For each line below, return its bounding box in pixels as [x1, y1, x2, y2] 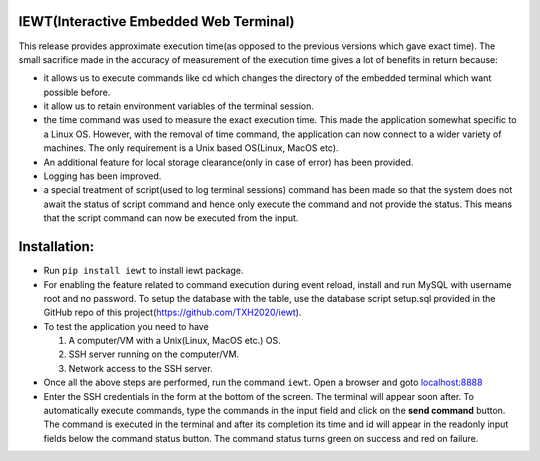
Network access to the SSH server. [68, 362, 214, 374]
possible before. [43, 86, 111, 98]
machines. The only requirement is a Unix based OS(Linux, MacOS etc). [43, 142, 339, 154]
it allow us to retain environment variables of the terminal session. [43, 100, 315, 112]
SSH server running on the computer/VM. [68, 348, 240, 360]
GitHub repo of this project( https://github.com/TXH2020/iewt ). [43, 306, 302, 319]
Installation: [18, 238, 95, 255]
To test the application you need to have [43, 320, 209, 332]
